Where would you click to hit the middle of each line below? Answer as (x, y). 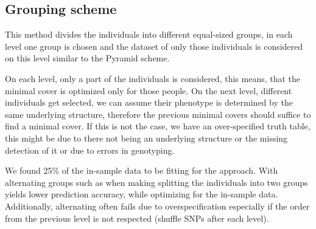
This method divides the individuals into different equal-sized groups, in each (149, 34)
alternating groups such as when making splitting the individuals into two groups (156, 182)
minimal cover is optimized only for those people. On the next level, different (149, 90)
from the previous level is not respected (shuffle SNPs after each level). (137, 218)
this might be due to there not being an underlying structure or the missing (146, 138)
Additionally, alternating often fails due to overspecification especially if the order (157, 206)
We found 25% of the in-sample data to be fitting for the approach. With (142, 170)
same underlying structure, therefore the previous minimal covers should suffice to (158, 114)
